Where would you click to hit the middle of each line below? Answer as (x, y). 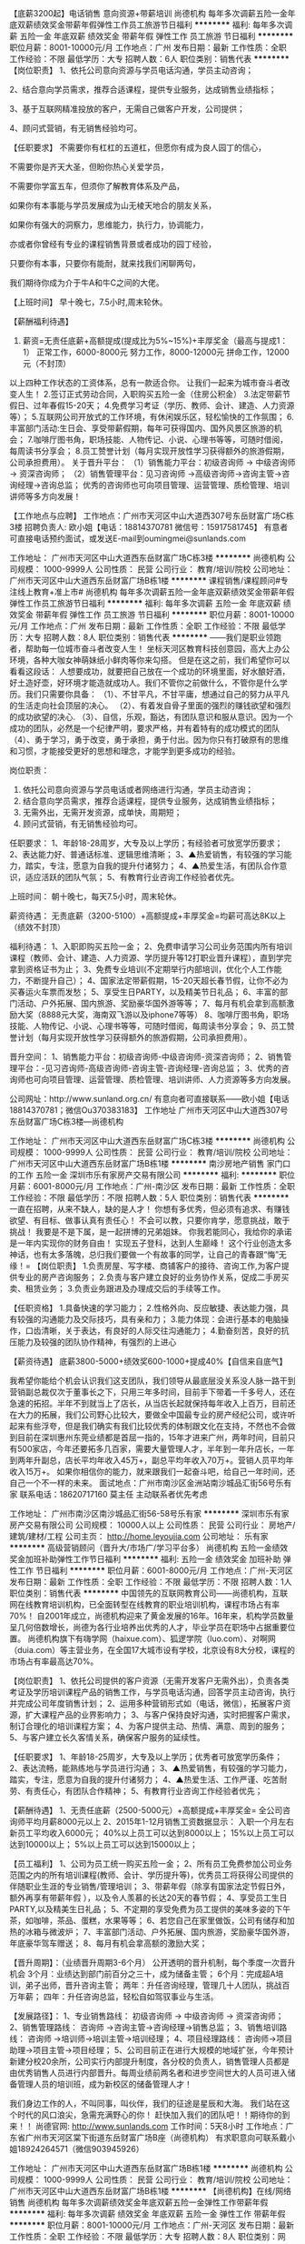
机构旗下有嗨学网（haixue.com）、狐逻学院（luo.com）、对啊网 (159, 1638)
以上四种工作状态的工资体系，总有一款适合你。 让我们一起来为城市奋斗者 (146, 383)
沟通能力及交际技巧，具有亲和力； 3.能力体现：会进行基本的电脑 (161, 1319)
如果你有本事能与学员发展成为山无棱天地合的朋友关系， (113, 205)
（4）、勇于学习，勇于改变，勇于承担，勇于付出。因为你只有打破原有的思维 (149, 740)
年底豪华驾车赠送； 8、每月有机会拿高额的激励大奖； (108, 1943)
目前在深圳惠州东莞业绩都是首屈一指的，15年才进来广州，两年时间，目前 (152, 1438)
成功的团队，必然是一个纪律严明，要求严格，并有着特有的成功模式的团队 (144, 728)
